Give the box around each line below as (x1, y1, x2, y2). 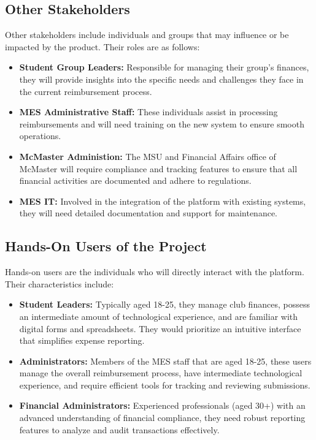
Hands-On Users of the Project (5, 237, 207, 256)
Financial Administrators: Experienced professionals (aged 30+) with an (19, 399, 306, 412)
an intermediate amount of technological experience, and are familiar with (19, 309, 298, 322)
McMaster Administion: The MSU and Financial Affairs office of (19, 150, 276, 162)
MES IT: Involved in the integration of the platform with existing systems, (19, 194, 306, 207)
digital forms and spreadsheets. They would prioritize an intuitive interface (19, 322, 301, 335)
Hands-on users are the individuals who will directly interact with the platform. (5, 265, 304, 278)
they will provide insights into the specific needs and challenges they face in (19, 72, 304, 85)
